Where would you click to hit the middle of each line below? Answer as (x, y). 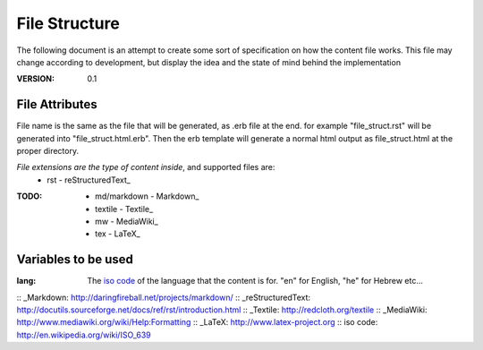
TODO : (30, 196)
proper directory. (48, 151)
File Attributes (57, 104)
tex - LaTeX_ (118, 234)
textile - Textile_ (124, 209)
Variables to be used (75, 260)
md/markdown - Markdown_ (147, 196)
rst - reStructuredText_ (89, 180)
